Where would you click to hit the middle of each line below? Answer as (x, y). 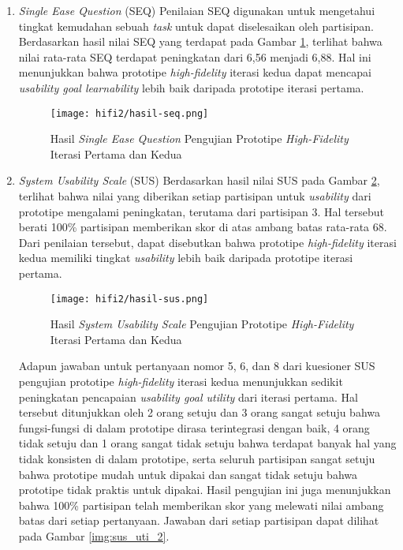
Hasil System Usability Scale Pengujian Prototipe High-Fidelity (202, 324)
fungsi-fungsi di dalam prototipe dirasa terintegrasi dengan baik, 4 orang (194, 427)
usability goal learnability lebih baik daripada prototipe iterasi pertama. (191, 87)
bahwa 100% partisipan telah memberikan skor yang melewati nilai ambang (201, 505)
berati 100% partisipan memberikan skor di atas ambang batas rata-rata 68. (203, 227)
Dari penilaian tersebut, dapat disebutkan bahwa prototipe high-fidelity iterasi (207, 242)
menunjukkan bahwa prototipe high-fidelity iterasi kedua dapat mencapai (195, 72)
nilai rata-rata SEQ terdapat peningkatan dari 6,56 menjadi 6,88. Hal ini (195, 56)
